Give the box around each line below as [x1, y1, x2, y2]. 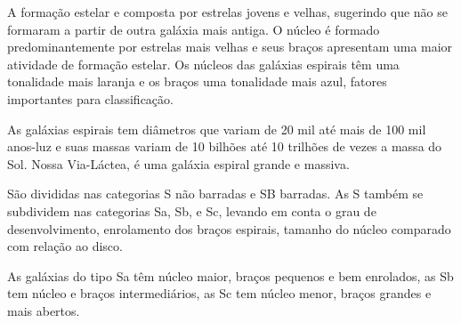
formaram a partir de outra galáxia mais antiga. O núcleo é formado [7, 20, 380, 38]
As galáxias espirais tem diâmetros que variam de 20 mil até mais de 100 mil [7, 119, 426, 138]
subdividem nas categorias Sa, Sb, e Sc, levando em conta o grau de [7, 201, 376, 220]
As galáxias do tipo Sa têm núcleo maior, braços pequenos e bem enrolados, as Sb [7, 266, 454, 285]
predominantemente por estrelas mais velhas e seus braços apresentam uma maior [7, 37, 453, 56]
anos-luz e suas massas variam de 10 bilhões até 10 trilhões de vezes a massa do [7, 137, 442, 156]
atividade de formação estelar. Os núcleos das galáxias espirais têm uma [7, 54, 400, 73]
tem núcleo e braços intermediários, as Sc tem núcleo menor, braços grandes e [7, 284, 432, 303]
